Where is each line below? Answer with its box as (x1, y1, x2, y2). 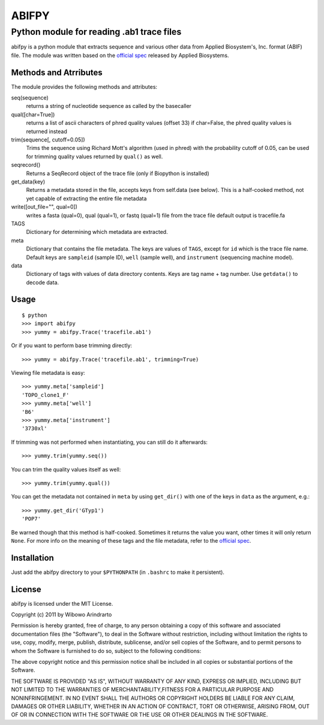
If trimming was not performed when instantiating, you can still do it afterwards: (11, 438, 208, 446)
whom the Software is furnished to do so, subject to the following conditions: (11, 647, 202, 654)
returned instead (26, 128, 67, 135)
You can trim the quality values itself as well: (11, 465, 121, 473)
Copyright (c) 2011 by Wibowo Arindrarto (11, 611, 112, 618)
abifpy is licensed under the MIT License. (11, 600, 113, 607)
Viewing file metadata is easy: (11, 369, 85, 377)
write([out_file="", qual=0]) (11, 203, 78, 210)
